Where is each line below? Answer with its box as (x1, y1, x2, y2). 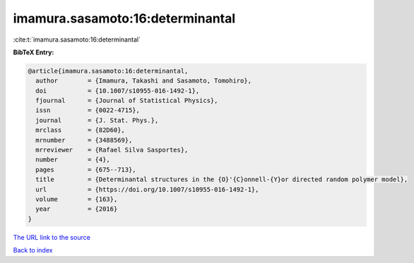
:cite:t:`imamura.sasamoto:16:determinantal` (13, 35, 141, 44)
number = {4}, (35, 156, 111, 164)
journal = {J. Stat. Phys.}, (35, 116, 159, 124)
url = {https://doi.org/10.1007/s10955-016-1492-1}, (35, 185, 259, 193)
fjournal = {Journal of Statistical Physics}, (35, 97, 218, 105)
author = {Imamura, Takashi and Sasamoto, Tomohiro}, (35, 77, 252, 85)
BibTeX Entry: (13, 48, 54, 56)
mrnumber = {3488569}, (35, 136, 133, 144)
